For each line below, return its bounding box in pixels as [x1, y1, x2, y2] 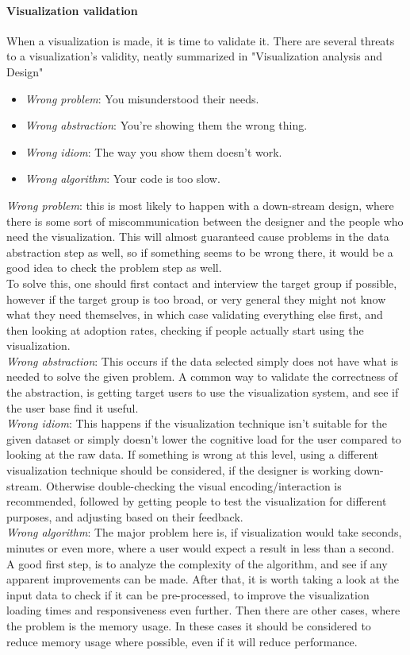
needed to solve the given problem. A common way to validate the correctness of [6, 368, 398, 385]
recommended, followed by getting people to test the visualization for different [6, 493, 387, 510]
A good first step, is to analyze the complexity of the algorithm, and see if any [6, 555, 388, 572]
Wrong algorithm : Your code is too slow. [25, 170, 220, 187]
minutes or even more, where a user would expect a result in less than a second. [6, 540, 395, 556]
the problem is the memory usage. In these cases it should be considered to [6, 617, 371, 634]
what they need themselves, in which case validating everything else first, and [6, 306, 383, 323]
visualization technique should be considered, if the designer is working [6, 462, 351, 479]
